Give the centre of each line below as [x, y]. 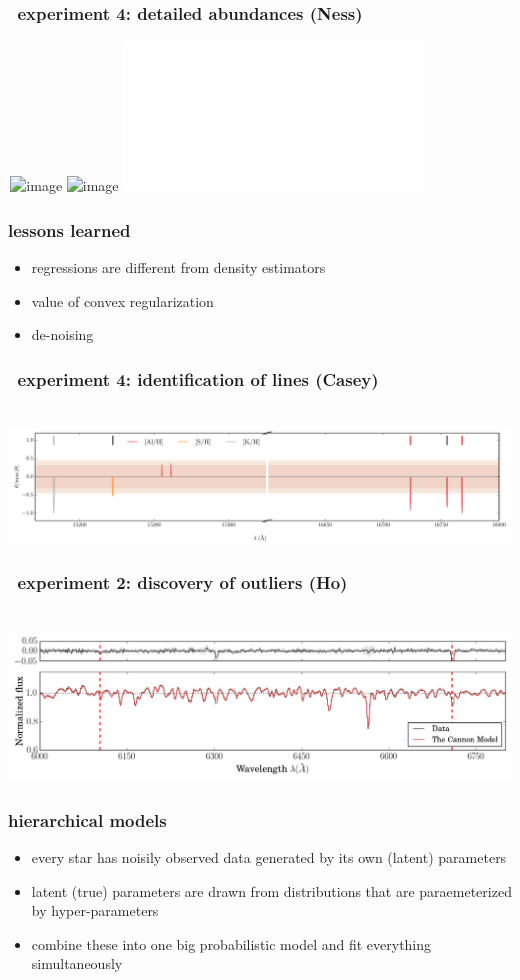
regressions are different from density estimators [178, 267]
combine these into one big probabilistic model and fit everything [231, 943]
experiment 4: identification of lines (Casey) [198, 378]
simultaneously [77, 963]
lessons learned [69, 229]
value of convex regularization [122, 300]
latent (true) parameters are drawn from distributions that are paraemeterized [271, 890]
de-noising [62, 334]
